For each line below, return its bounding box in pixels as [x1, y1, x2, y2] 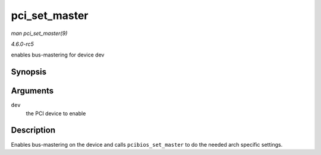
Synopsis [11, 67, 47, 77]
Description [11, 125, 56, 135]
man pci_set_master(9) [11, 30, 68, 37]
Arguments [11, 86, 54, 96]
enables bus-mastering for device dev [11, 51, 105, 59]
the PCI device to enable [26, 110, 86, 117]
